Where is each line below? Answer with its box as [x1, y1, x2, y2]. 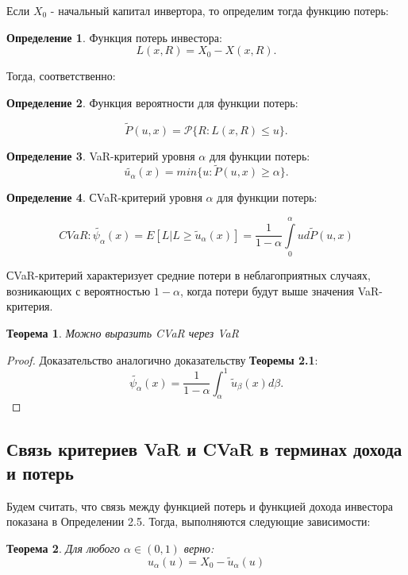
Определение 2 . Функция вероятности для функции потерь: [6, 94, 298, 110]
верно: [183, 539, 214, 556]
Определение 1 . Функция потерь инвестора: [6, 29, 222, 45]
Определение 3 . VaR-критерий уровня [6, 147, 195, 164]
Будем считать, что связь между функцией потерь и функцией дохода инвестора [6, 497, 394, 514]
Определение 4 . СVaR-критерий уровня [6, 189, 202, 206]
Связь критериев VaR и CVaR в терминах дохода [6, 437, 402, 461]
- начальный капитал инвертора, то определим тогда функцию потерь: [50, 2, 389, 18]
